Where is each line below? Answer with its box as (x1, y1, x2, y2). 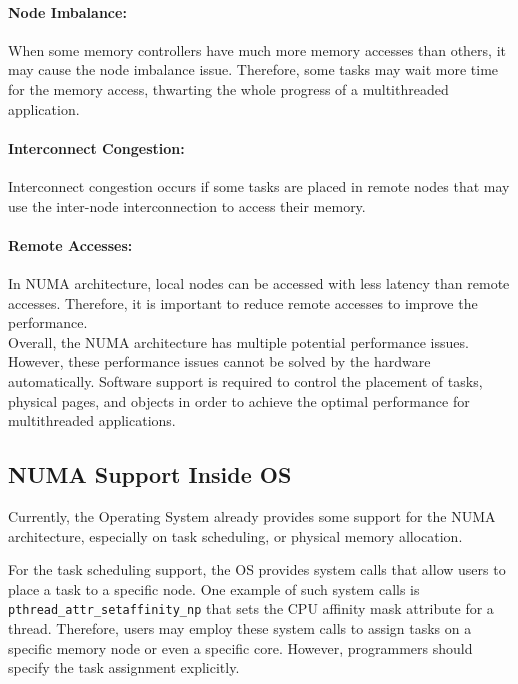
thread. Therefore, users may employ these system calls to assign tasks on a (8, 617, 472, 638)
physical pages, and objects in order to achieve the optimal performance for (8, 390, 470, 411)
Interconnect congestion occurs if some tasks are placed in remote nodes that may (8, 175, 510, 196)
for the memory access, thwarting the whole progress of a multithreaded (8, 78, 449, 99)
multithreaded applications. (8, 410, 176, 431)
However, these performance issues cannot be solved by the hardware (8, 351, 431, 372)
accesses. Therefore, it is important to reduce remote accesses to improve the (8, 292, 478, 313)
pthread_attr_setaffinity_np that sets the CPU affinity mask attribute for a (8, 598, 494, 619)
